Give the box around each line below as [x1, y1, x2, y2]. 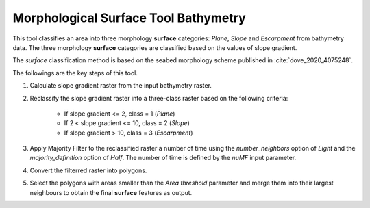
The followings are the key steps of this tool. [12, 68, 138, 77]
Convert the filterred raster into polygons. [29, 166, 147, 174]
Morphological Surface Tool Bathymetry [12, 10, 246, 25]
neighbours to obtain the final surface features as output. [29, 188, 193, 196]
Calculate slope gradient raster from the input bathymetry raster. [29, 81, 212, 90]
